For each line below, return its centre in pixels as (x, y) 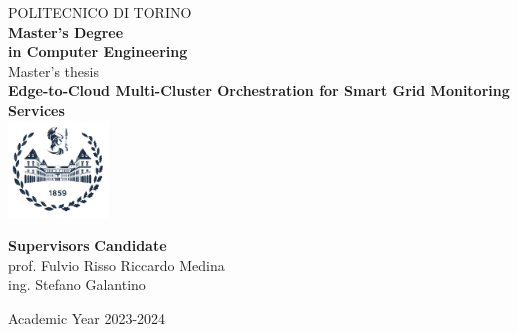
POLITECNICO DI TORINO (100, 12)
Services (36, 109)
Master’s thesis (53, 70)
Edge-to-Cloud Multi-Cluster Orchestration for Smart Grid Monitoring (259, 90)
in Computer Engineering (98, 51)
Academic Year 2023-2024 (87, 317)
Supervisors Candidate (87, 245)
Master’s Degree (66, 31)
